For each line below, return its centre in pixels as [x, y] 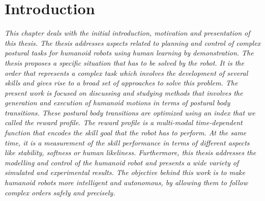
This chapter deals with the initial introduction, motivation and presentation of [127, 33]
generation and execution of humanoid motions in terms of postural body [117, 103]
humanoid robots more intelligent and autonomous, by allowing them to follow [126, 182]
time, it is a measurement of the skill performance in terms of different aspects [127, 142]
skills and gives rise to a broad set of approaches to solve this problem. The [121, 83]
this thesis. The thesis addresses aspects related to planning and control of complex [133, 42]
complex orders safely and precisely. [60, 192]
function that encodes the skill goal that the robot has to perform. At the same [126, 133]
